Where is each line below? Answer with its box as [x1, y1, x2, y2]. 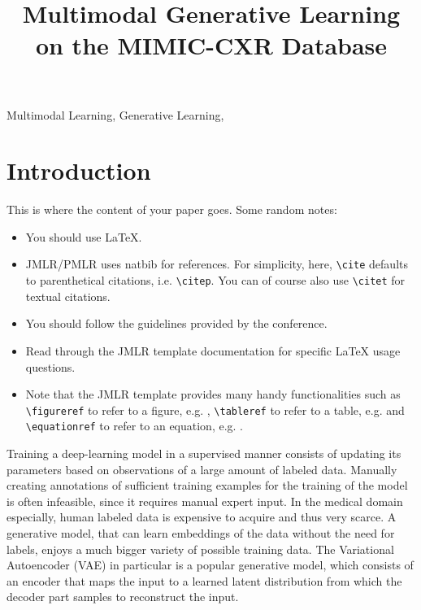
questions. [25, 358, 76, 375]
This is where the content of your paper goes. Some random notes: [7, 201, 337, 218]
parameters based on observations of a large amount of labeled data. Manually [7, 460, 397, 477]
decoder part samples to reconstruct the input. [7, 588, 239, 605]
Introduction [7, 154, 151, 187]
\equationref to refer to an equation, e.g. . [25, 417, 244, 434]
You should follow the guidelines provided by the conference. [25, 315, 328, 332]
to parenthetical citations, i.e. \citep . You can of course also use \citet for [25, 272, 406, 289]
